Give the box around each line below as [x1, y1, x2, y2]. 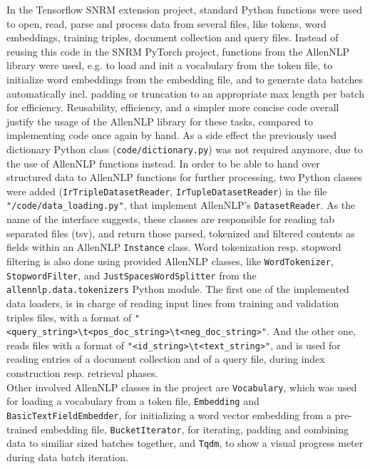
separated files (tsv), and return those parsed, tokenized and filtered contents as [6, 225, 355, 240]
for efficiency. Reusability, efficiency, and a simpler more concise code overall [6, 100, 339, 115]
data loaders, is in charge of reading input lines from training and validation [6, 295, 339, 310]
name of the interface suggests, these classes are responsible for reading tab [6, 212, 335, 227]
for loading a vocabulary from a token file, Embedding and [6, 393, 259, 408]
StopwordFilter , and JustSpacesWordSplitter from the [6, 267, 257, 282]
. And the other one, [267, 324, 356, 339]
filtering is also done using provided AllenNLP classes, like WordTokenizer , [6, 253, 334, 268]
